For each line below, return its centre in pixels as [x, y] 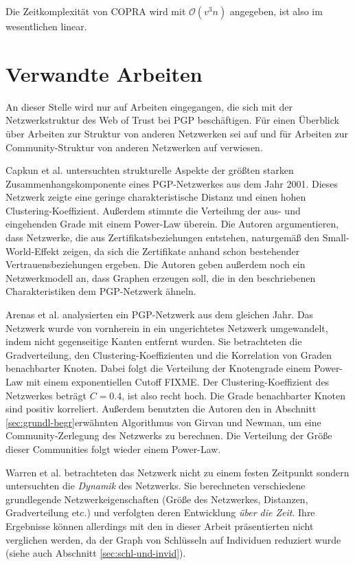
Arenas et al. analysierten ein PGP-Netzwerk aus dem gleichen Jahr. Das [160, 314]
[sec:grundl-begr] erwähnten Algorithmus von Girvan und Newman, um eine [163, 422]
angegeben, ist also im [276, 11]
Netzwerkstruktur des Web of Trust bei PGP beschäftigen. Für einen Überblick [172, 120]
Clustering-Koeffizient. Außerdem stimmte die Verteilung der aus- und [153, 210]
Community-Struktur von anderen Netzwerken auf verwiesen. [134, 147]
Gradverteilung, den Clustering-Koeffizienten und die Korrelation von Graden [169, 354]
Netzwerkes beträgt [46, 395]
